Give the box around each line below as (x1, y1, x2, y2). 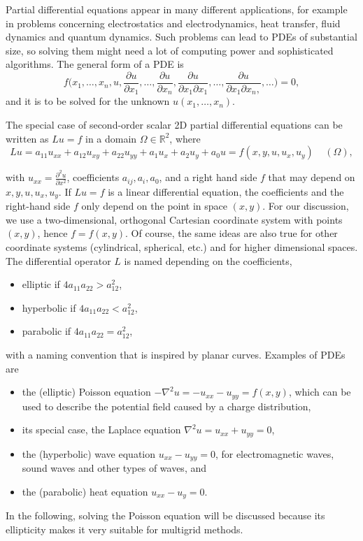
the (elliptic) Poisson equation (22, 384, 151, 399)
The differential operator (6, 253, 111, 268)
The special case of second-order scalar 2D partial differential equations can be (6, 117, 343, 132)
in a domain (85, 131, 137, 145)
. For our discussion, (262, 199, 349, 213)
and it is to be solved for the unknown (6, 94, 170, 108)
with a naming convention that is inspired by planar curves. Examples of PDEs (6, 347, 346, 361)
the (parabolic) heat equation (22, 484, 148, 498)
